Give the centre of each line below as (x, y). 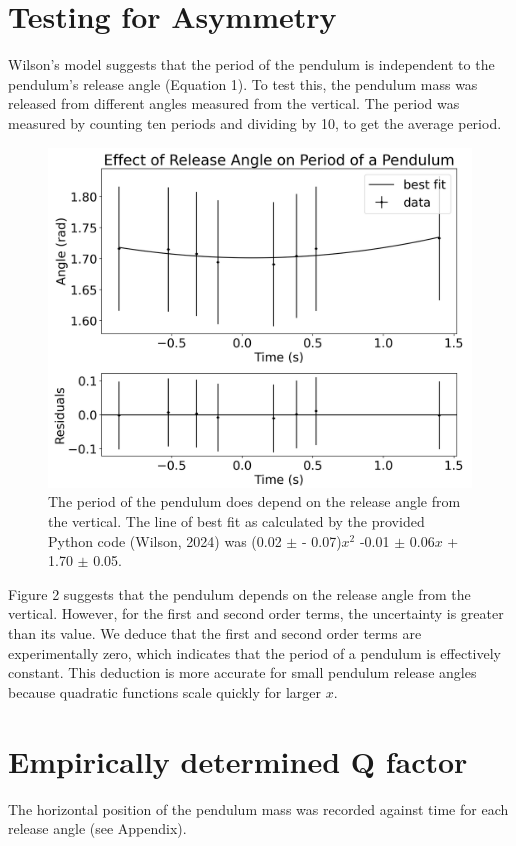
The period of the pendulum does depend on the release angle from (254, 501)
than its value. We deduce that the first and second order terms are (215, 633)
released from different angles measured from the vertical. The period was (234, 103)
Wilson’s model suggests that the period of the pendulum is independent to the (251, 64)
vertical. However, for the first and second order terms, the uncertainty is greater (256, 613)
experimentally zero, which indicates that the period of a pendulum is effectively (254, 652)
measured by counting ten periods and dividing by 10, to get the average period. (255, 122)
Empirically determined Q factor (238, 760)
